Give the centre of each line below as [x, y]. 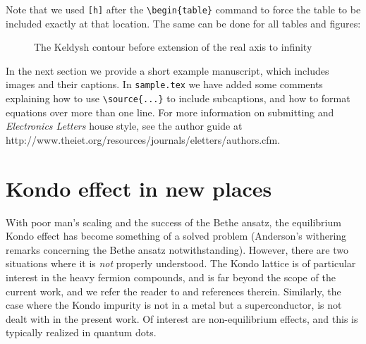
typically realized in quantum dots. [81, 332]
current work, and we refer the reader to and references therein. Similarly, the [173, 291]
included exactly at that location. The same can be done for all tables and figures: [183, 23]
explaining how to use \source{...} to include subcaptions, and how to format [178, 98]
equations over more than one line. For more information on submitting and [170, 112]
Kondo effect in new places [139, 188]
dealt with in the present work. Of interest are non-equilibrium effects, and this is [182, 318]
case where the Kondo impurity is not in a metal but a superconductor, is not [174, 305]
